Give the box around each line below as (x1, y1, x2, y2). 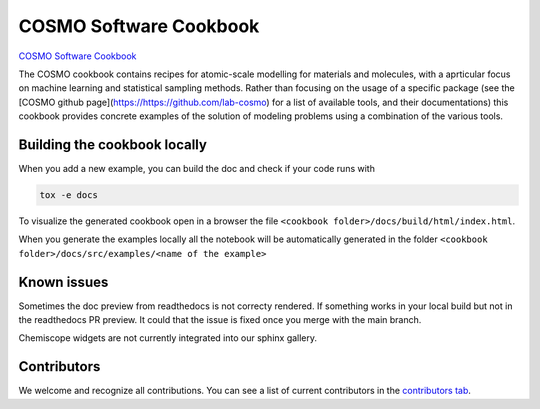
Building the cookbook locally (18, 136, 207, 153)
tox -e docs (39, 190, 99, 200)
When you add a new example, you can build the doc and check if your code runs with (18, 163, 375, 175)
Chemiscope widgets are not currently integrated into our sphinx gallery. (18, 332, 318, 344)
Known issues (18, 273, 109, 290)
